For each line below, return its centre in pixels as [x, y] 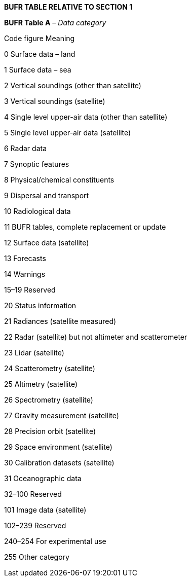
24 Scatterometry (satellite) [50, 368]
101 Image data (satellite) [45, 510]
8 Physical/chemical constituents [59, 180]
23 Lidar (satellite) [34, 353]
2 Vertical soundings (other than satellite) [73, 85]
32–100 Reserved [33, 494]
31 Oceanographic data [43, 478]
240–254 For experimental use [55, 541]
